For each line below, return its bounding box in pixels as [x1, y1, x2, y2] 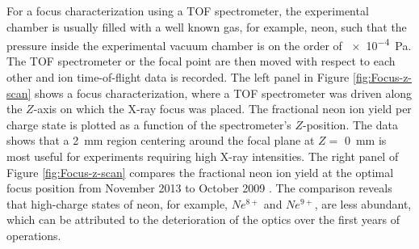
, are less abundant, [314, 195, 412, 212]
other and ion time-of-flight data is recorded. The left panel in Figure [6, 69, 350, 86]
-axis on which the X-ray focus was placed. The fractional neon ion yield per [33, 100, 412, 117]
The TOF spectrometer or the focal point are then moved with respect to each [6, 53, 396, 70]
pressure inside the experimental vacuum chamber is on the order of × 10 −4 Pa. [6, 35, 412, 53]
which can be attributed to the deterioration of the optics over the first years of [6, 211, 400, 228]
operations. [6, 226, 61, 243]
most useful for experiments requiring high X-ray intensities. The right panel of [6, 148, 399, 164]
